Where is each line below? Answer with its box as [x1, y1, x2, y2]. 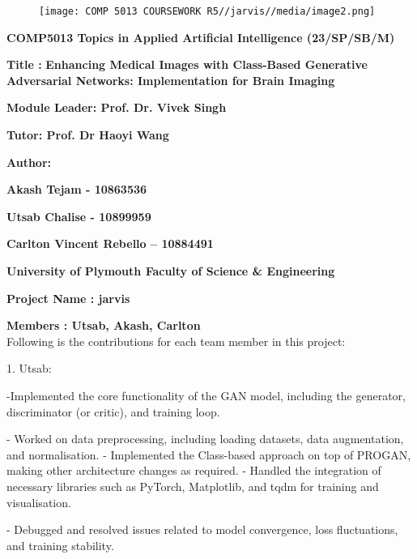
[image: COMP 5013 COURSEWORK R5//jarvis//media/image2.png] [39, 6, 376, 17]
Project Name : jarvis [6, 289, 130, 306]
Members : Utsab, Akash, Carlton [6, 317, 201, 334]
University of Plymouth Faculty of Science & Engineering [6, 262, 335, 279]
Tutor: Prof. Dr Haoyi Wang [6, 126, 169, 143]
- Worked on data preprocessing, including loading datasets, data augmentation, [6, 430, 404, 447]
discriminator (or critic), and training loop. [6, 403, 220, 420]
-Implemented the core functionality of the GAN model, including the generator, [6, 386, 406, 403]
